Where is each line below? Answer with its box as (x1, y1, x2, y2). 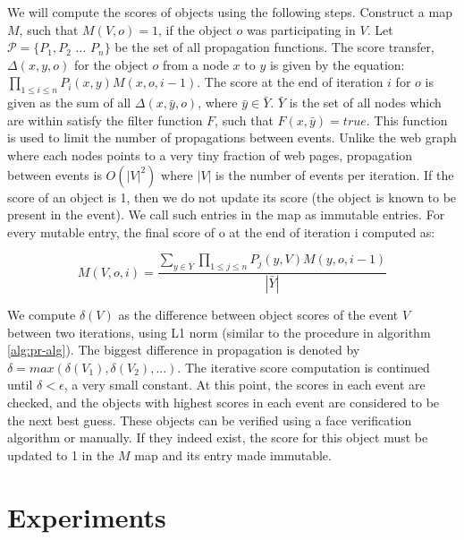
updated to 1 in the (7, 445, 114, 464)
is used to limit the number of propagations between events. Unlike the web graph (7, 128, 457, 147)
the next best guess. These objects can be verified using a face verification (7, 410, 412, 429)
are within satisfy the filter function (7, 110, 203, 129)
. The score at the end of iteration (197, 73, 384, 91)
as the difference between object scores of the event (118, 305, 399, 323)
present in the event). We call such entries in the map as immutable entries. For (7, 205, 445, 224)
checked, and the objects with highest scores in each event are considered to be (7, 392, 440, 411)
